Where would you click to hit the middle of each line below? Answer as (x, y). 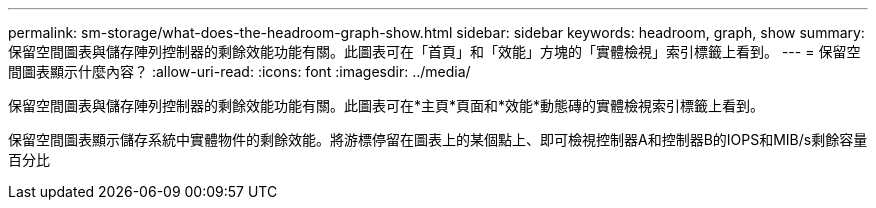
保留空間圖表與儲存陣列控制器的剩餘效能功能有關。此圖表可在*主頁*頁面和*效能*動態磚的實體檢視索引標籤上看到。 (386, 105)
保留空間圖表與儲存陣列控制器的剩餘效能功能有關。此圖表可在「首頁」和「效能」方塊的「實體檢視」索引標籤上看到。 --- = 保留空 (434, 51)
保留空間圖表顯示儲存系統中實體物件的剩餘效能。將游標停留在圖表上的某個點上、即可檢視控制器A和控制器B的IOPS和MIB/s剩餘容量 (438, 139)
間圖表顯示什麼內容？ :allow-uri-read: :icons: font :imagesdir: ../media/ (239, 71)
